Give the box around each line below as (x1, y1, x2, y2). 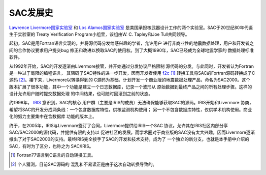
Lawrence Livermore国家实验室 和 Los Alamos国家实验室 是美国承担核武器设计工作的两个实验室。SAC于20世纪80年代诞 (9, 25, 253, 30)
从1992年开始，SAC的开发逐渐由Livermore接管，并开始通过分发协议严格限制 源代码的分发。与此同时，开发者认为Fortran (9, 63, 254, 69)
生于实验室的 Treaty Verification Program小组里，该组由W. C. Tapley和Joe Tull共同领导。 (9, 31, 190, 37)
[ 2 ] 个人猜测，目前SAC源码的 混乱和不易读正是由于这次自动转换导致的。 (10, 161, 157, 167)
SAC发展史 (9, 7, 54, 18)
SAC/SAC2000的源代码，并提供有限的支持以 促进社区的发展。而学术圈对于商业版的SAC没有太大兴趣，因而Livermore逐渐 (9, 129, 255, 135)
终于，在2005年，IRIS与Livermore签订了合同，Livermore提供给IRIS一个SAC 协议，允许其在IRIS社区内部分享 (9, 122, 229, 128)
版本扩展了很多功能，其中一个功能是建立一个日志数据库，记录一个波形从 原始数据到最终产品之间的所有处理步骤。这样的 (9, 84, 252, 89)
